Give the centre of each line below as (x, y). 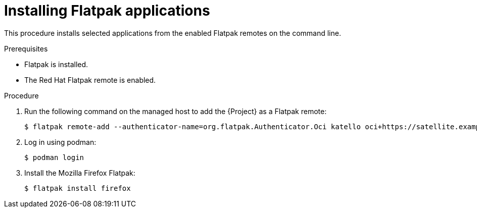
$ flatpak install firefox (78, 188)
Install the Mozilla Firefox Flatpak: (80, 173)
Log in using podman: (60, 142)
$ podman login (54, 157)
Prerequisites (26, 48)
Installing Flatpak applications (107, 11)
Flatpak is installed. (56, 64)
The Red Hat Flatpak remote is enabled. (90, 80)
